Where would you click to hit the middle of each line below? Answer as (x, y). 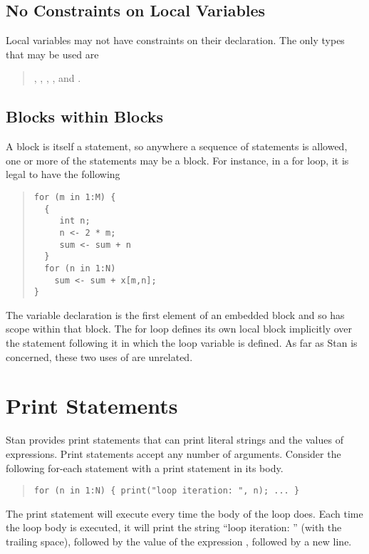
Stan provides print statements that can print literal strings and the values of (175, 440)
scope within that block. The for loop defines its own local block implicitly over (179, 329)
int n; (75, 221)
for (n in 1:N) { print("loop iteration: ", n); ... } (167, 491)
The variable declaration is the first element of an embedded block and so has (175, 314)
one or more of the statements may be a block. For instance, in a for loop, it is (177, 160)
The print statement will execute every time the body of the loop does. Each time (184, 513)
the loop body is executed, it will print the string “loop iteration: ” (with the (174, 527)
